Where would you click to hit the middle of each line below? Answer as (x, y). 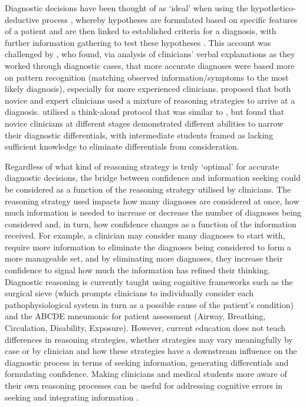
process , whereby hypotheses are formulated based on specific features (170, 19)
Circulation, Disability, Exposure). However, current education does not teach (145, 328)
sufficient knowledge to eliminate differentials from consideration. (122, 146)
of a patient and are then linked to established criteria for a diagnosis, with (141, 31)
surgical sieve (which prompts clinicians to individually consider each (129, 293)
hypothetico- (273, 8)
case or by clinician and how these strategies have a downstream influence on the (151, 351)
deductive (22, 19)
